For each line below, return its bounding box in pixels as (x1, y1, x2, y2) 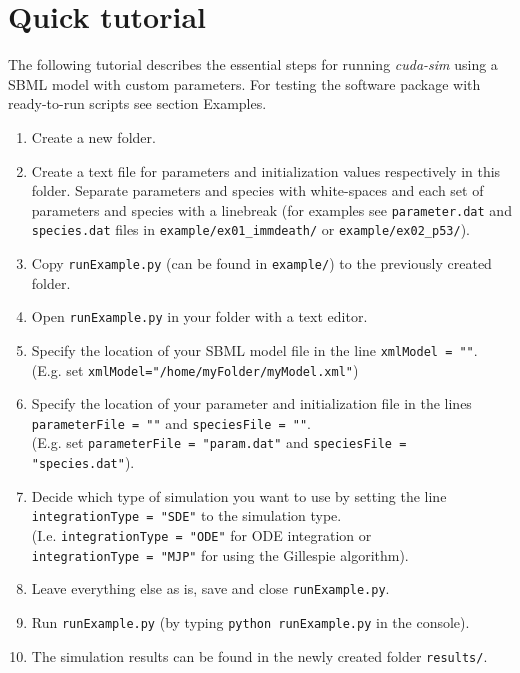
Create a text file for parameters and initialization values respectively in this (31, 160, 501, 181)
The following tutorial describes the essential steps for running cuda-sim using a (8, 54, 498, 75)
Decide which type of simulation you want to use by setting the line (31, 485, 447, 506)
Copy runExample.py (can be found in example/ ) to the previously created (31, 253, 492, 273)
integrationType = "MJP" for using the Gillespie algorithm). (31, 544, 409, 565)
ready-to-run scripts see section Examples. (8, 93, 267, 114)
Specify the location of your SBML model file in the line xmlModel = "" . (31, 339, 478, 360)
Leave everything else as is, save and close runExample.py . (31, 578, 390, 599)
